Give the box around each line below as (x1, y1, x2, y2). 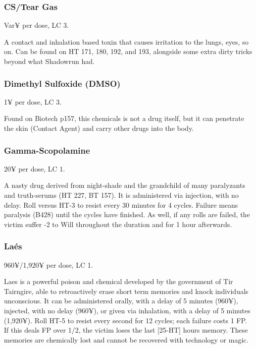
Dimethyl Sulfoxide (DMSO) (4, 77, 121, 89)
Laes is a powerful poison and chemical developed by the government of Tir (4, 276, 233, 287)
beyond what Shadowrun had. (4, 56, 95, 66)
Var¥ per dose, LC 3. (4, 20, 69, 30)
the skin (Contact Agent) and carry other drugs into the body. (4, 123, 194, 133)
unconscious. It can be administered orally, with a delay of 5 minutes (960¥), (4, 295, 238, 306)
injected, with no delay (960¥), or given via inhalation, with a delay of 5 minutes (4, 305, 251, 315)
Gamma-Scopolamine (4, 144, 90, 156)
